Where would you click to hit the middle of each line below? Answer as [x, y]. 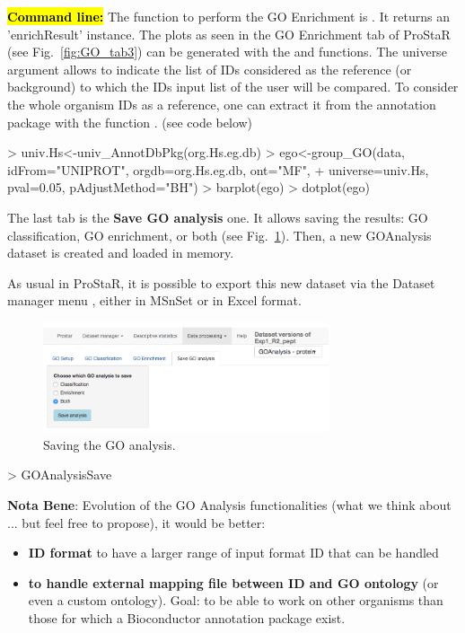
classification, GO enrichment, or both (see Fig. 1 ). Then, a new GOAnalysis [219, 235]
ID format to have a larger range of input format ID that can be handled [233, 553]
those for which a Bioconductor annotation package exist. [187, 617]
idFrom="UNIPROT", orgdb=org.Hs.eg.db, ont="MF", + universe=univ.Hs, [218, 169]
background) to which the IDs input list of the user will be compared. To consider [233, 87]
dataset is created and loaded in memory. [121, 253]
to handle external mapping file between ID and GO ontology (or [233, 582]
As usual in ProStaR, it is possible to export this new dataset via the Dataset [221, 282]
